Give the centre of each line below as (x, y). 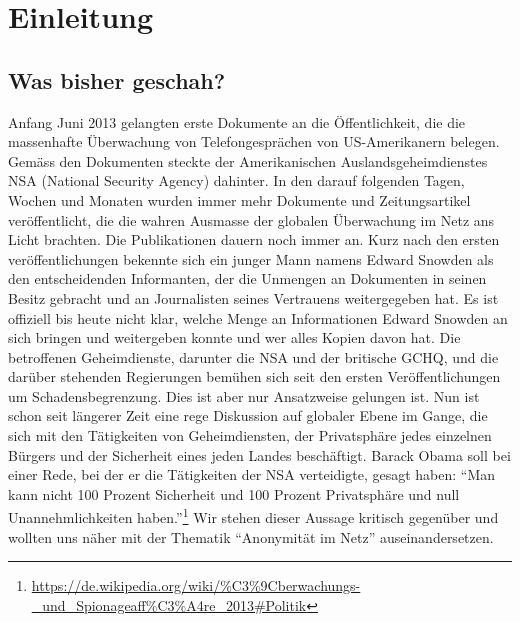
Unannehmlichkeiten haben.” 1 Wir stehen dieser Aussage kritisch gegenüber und (253, 516)
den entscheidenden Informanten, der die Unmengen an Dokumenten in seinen (247, 278)
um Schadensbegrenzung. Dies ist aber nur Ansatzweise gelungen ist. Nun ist (244, 395)
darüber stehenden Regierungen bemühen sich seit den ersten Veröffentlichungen (254, 376)
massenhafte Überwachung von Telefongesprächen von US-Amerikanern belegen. (254, 141)
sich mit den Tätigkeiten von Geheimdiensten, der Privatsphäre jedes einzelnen (250, 435)
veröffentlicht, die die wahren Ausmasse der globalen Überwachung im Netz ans (251, 219)
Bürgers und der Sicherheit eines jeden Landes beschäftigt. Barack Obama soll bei (259, 454)
